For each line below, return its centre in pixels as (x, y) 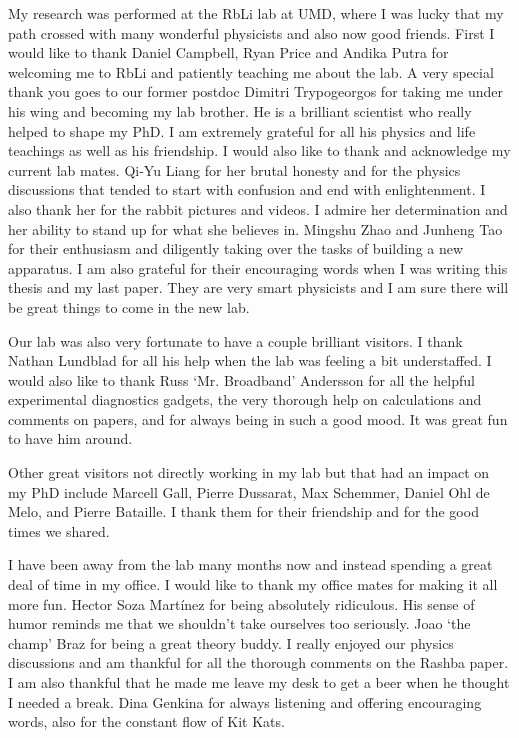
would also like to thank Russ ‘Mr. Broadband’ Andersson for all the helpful (241, 379)
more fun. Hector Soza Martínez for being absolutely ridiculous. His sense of (241, 603)
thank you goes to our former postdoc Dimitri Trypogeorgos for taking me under (256, 91)
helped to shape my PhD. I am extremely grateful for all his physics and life (242, 130)
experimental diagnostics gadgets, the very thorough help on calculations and (245, 399)
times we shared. (59, 530)
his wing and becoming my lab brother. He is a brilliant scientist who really (240, 110)
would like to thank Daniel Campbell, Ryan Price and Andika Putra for (228, 52)
